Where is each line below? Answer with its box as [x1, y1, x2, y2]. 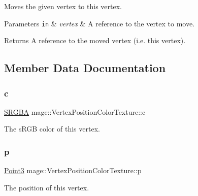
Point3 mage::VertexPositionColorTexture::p [4, 165, 142, 176]
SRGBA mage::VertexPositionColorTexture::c [4, 106, 146, 117]
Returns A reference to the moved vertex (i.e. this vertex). [4, 35, 186, 46]
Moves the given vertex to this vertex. [4, 1, 122, 11]
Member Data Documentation [4, 60, 166, 76]
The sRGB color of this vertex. [4, 123, 100, 134]
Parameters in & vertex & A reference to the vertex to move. [4, 18, 195, 28]
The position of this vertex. [4, 182, 89, 192]
